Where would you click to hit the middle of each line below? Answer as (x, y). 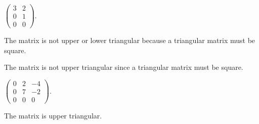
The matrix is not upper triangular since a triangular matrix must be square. (124, 67)
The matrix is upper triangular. (53, 116)
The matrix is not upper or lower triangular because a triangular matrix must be (130, 40)
